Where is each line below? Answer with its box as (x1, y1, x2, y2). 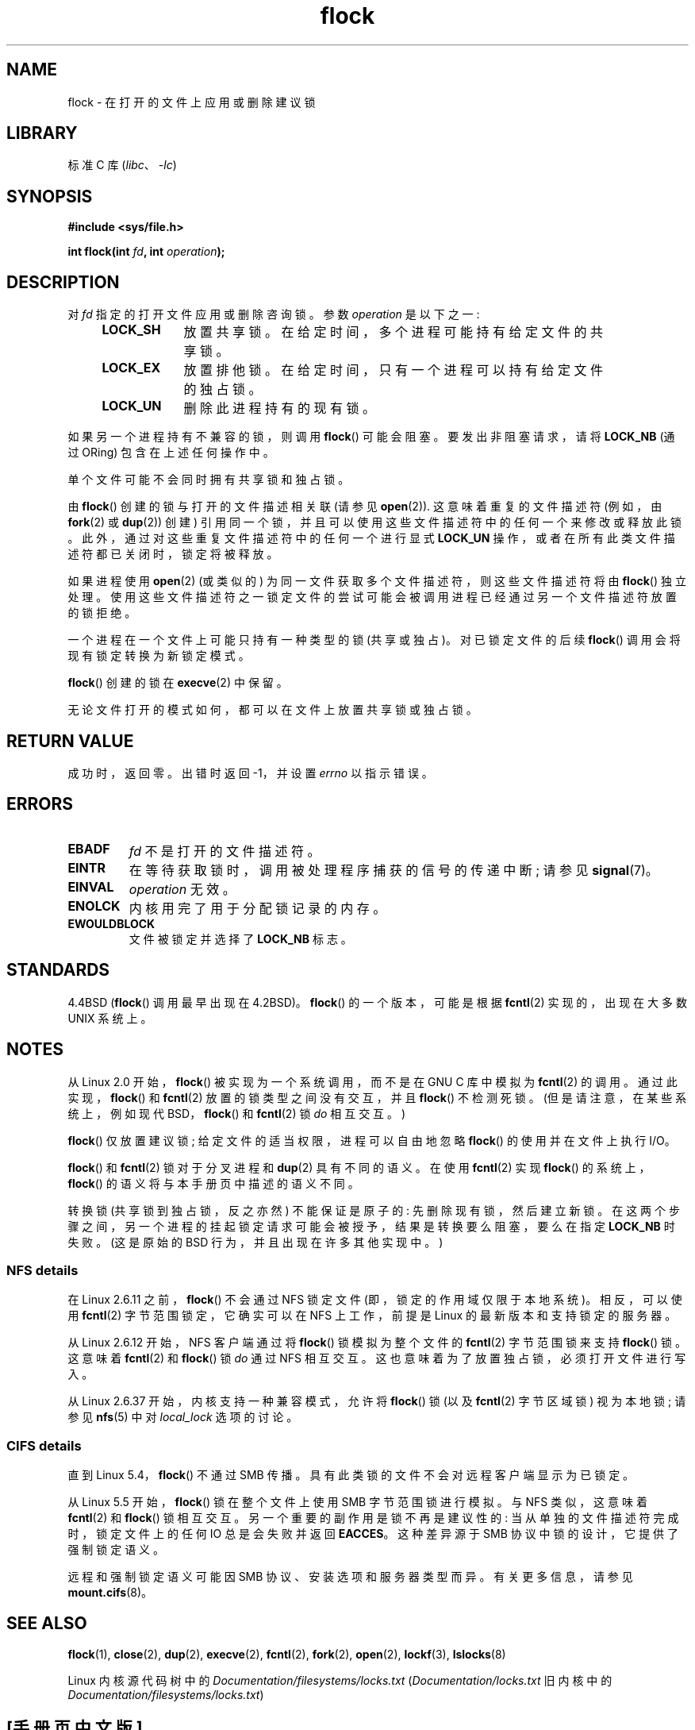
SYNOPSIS (6, 186, 93, 206)
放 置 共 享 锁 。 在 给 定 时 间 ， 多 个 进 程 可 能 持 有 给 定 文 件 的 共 (183, 324, 604, 341)
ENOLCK (67, 897, 121, 914)
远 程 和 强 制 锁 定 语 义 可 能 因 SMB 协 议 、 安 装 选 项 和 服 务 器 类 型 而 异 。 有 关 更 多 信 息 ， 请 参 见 (67, 1570, 633, 1583)
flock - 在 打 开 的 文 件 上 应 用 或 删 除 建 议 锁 (67, 94, 316, 109)
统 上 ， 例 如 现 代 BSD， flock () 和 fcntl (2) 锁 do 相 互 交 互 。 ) (67, 1106, 406, 1120)
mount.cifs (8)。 (67, 1586, 153, 1599)
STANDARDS (6, 960, 110, 981)
